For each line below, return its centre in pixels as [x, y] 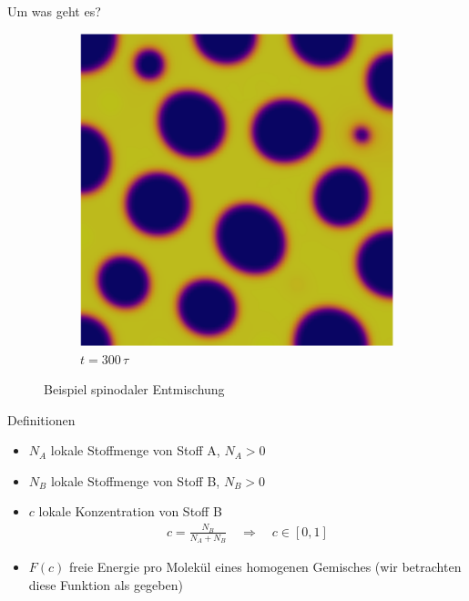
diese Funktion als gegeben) [106, 584]
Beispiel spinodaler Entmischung [134, 389]
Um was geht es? [54, 11]
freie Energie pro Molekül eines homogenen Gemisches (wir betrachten [265, 567]
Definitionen [41, 419]
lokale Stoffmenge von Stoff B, [135, 480]
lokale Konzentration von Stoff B [130, 511]
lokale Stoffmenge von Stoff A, [135, 450]
